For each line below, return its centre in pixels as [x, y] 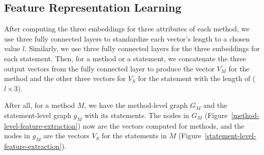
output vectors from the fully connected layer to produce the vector [109, 68]
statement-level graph [38, 115]
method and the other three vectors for [65, 78]
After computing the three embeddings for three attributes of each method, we [127, 29]
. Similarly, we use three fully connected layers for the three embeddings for [142, 48]
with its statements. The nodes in [137, 115]
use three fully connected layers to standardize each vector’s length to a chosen [127, 38]
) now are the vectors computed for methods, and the [161, 125]
